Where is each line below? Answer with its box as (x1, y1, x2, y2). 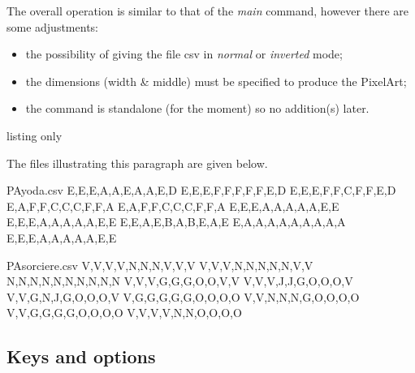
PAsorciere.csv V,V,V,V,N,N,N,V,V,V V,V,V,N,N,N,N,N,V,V (6, 256, 313, 273)
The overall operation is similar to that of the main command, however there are (6, 2, 409, 19)
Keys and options (6, 344, 156, 369)
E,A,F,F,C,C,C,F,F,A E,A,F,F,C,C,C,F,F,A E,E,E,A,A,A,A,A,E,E (6, 197, 339, 214)
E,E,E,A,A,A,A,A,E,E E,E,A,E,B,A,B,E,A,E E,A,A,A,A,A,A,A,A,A (6, 213, 346, 230)
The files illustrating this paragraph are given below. (6, 154, 268, 171)
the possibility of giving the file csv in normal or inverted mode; (25, 45, 343, 62)
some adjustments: (6, 18, 98, 35)
